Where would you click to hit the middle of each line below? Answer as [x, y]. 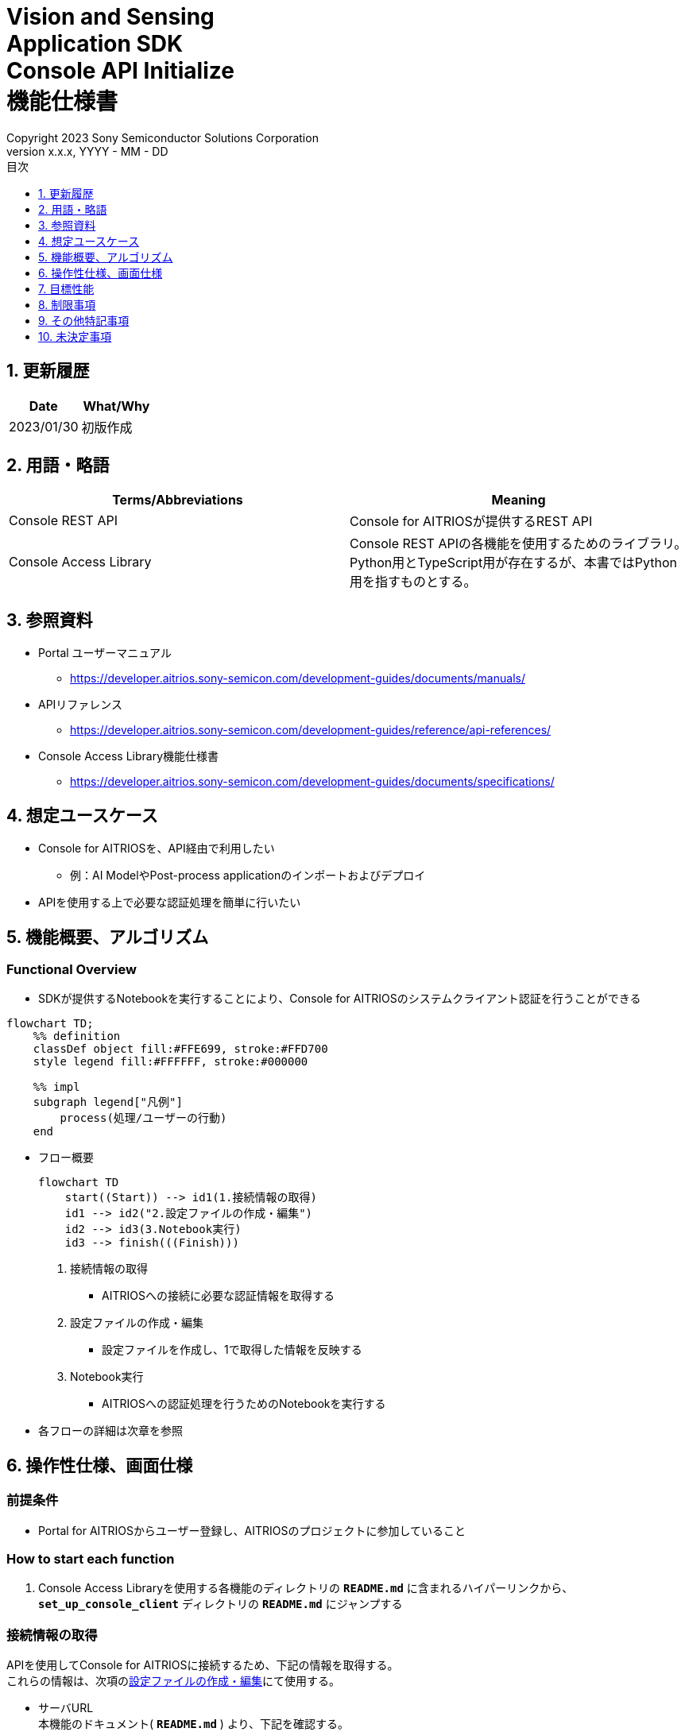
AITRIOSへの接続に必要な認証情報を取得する [218, 1296]
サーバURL [66, 1708]
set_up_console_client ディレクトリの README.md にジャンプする [221, 1604]
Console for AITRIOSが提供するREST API [471, 522]
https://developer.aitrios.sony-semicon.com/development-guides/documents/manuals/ [298, 678]
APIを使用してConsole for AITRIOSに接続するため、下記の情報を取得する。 [203, 1665]
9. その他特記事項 [84, 320]
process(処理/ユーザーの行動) [143, 1118]
